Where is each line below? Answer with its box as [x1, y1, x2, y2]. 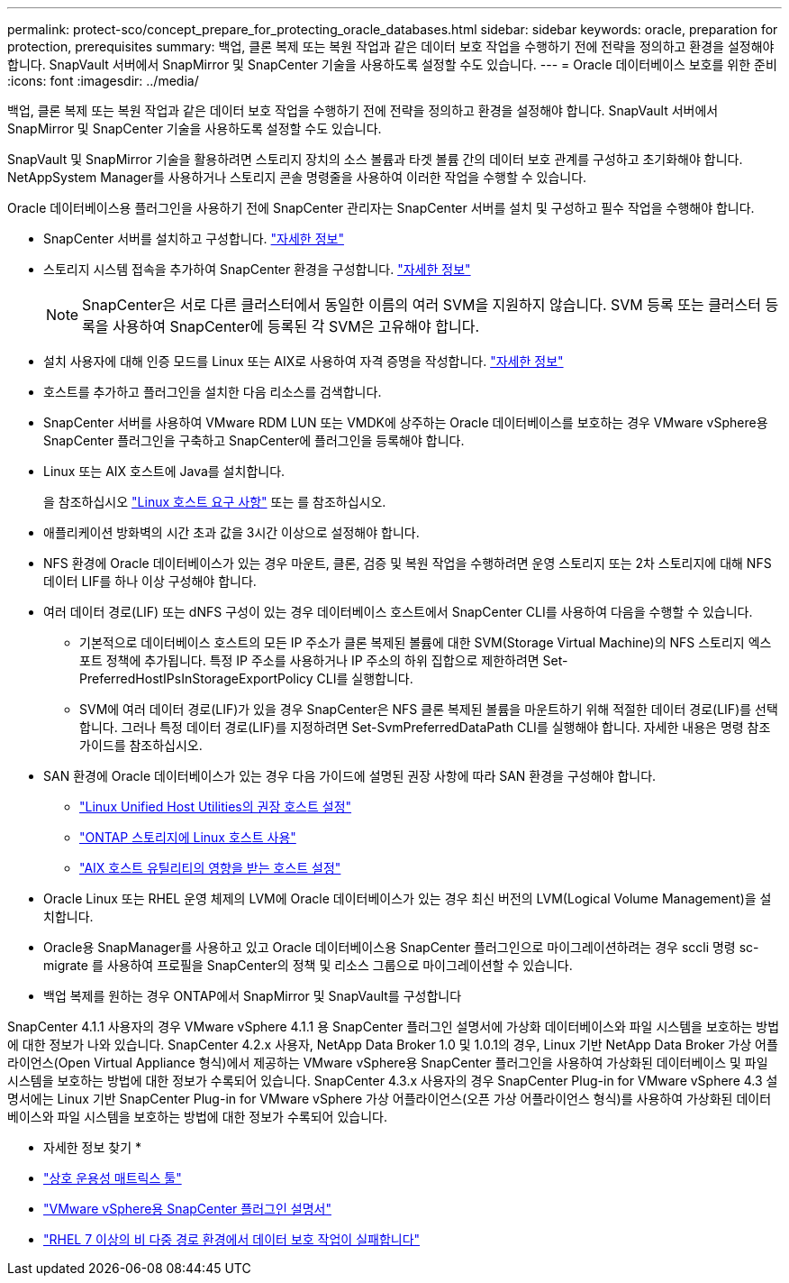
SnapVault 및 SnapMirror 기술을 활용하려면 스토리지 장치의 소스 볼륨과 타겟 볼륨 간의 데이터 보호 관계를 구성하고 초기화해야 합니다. [7, 151, 743, 167]
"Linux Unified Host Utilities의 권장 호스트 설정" [79, 799, 352, 814]
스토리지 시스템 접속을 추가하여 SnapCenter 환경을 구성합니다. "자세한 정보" [43, 261, 471, 277]
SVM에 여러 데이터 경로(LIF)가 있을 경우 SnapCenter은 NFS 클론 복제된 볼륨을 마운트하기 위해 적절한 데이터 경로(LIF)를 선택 [79, 701, 778, 717]
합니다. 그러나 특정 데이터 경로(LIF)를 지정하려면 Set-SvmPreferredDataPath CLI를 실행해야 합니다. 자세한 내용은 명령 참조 [79, 719, 771, 735]
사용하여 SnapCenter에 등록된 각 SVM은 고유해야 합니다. [113, 317, 480, 335]
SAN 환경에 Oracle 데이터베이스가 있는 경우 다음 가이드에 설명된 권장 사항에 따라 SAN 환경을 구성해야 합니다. [43, 768, 657, 784]
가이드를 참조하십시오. [79, 738, 203, 753]
